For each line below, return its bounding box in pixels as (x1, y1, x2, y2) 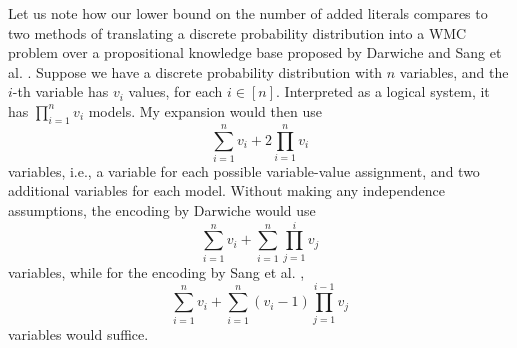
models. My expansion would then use (88, 100, 322, 121)
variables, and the (399, 61, 509, 82)
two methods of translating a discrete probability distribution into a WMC (8, 22, 467, 43)
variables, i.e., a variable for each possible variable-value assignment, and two (8, 160, 480, 181)
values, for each (128, 81, 223, 102)
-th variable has (12, 81, 109, 102)
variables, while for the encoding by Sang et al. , (8, 261, 305, 282)
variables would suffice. (8, 323, 149, 344)
